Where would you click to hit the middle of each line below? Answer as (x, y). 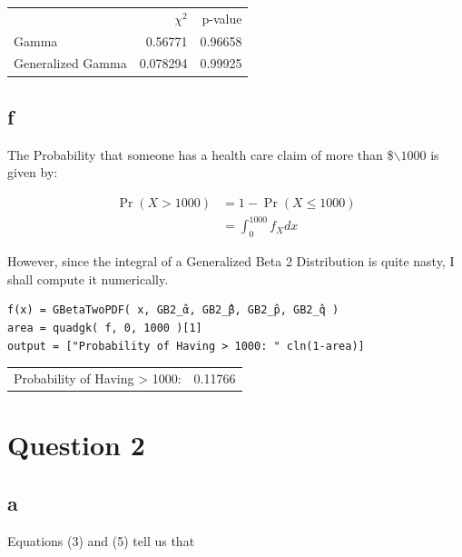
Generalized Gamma (70, 63)
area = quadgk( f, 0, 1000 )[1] (105, 328)
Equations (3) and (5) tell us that (101, 540)
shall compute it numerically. (88, 278)
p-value (222, 18)
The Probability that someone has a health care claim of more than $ (201, 154)
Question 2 (76, 445)
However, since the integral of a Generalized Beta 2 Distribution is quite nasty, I (231, 261)
